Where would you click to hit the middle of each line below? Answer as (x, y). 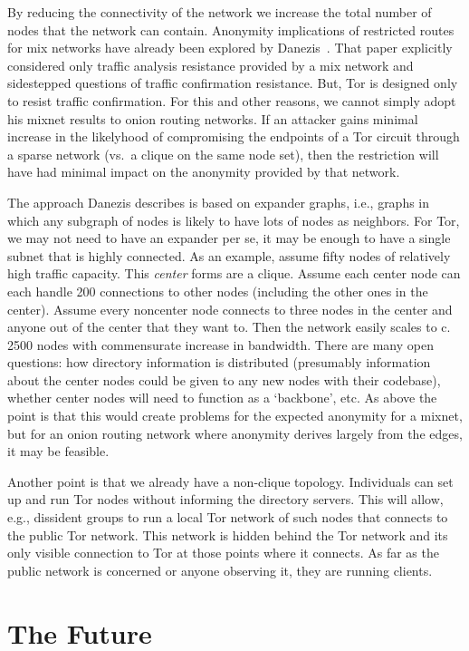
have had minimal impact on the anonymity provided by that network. (204, 172)
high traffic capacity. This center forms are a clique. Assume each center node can (234, 273)
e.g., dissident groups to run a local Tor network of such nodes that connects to (228, 517)
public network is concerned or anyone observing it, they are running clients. (220, 570)
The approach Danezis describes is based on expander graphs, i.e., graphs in (219, 202)
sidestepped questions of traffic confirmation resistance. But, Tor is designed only (233, 83)
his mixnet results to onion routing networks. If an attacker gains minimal (213, 118)
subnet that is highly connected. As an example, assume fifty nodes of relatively (229, 255)
